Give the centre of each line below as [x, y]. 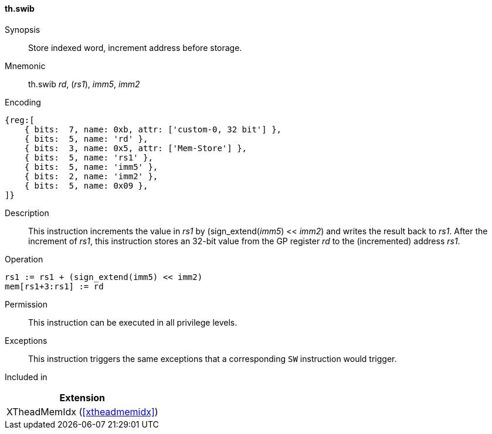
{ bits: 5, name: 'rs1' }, [89, 157]
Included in [26, 377]
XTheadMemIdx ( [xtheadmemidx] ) [82, 411]
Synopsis [23, 29]
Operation [24, 259]
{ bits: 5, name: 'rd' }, [86, 139]
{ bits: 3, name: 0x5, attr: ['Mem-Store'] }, [136, 148]
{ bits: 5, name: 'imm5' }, [91, 167]
